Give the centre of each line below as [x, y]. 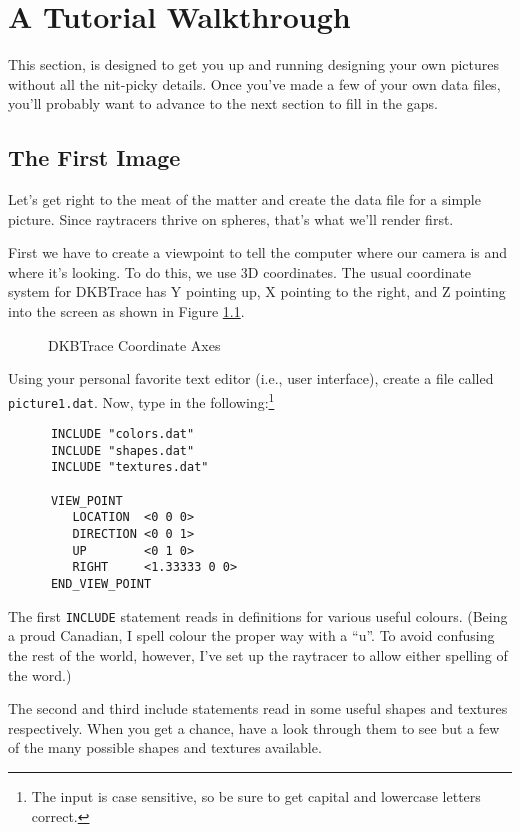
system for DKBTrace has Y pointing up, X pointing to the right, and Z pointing [257, 291]
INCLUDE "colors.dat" [122, 434]
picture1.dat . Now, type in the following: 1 [141, 400]
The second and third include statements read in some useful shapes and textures [258, 708]
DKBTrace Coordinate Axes [134, 344]
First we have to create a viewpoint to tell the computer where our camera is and [258, 252]
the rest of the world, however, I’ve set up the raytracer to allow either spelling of [258, 654]
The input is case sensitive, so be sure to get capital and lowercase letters [256, 795]
